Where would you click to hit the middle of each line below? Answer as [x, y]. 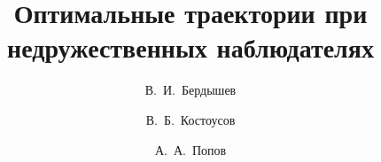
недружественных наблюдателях [190, 47]
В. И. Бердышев [190, 90]
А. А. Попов [190, 149]
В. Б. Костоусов [190, 119]
